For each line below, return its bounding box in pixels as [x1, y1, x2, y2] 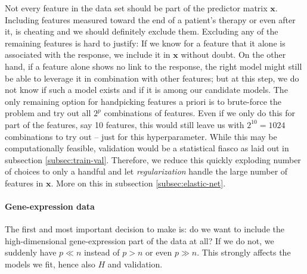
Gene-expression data [5, 200, 95, 213]
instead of [83, 246, 120, 259]
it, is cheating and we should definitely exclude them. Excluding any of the [5, 25, 278, 38]
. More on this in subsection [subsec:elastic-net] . [51, 176, 226, 189]
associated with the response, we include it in [5, 48, 170, 61]
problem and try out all [5, 107, 91, 119]
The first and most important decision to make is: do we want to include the [5, 223, 284, 235]
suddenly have [5, 246, 57, 259]
